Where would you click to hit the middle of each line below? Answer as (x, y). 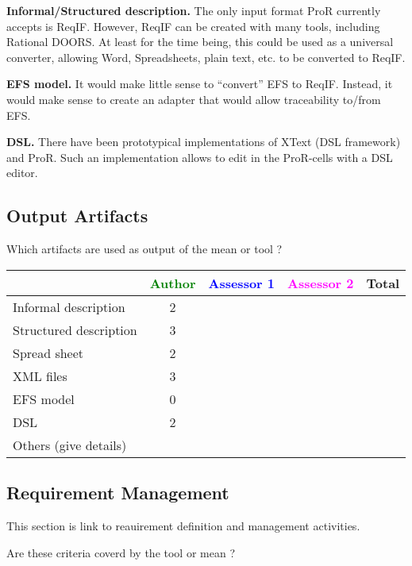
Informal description (69, 306)
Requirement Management (118, 493)
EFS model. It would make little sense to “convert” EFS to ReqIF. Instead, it (200, 84)
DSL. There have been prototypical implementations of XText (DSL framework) (204, 142)
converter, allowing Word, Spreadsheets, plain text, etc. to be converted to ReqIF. (206, 57)
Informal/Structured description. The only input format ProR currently (194, 10)
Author (173, 283)
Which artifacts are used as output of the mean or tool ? (144, 249)
